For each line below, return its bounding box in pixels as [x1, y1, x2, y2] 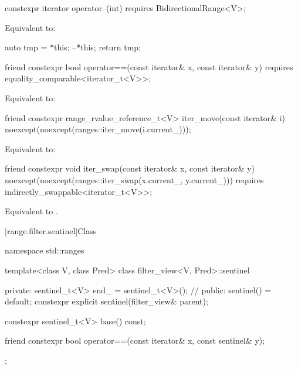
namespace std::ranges [5, 244, 84, 256]
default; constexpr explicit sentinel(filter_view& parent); [5, 295, 208, 307]
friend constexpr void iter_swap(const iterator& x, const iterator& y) [5, 162, 255, 174]
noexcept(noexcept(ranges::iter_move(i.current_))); [5, 123, 191, 135]
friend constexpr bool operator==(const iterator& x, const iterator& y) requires [5, 60, 293, 73]
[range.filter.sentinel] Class [5, 224, 97, 237]
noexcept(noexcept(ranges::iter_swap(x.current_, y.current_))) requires [5, 173, 264, 186]
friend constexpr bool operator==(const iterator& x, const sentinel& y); [5, 334, 265, 347]
